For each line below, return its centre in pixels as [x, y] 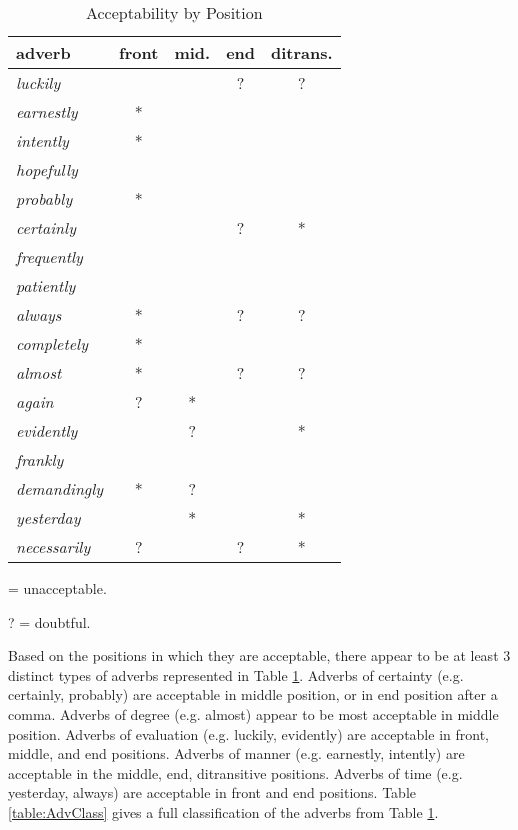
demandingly [60, 488]
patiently [46, 285]
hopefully [47, 169]
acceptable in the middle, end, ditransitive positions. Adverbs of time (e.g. [235, 772]
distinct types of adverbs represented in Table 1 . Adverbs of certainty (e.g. [236, 674]
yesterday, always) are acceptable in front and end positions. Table [212, 792]
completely [52, 343]
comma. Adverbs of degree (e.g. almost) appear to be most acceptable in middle [253, 713]
